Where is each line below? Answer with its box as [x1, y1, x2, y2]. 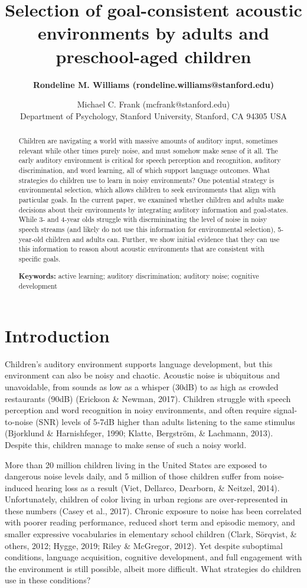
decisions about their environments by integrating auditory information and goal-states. [18, 204, 288, 214]
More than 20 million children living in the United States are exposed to [5, 458, 267, 471]
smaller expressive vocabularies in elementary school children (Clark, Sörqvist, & [5, 528, 297, 540]
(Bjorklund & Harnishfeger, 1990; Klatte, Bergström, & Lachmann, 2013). [5, 427, 273, 439]
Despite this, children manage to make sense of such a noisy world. [5, 438, 247, 450]
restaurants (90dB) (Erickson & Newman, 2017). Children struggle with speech [5, 392, 291, 404]
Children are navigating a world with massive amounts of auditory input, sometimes [18, 136, 278, 146]
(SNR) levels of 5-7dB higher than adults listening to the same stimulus [35, 415, 295, 427]
